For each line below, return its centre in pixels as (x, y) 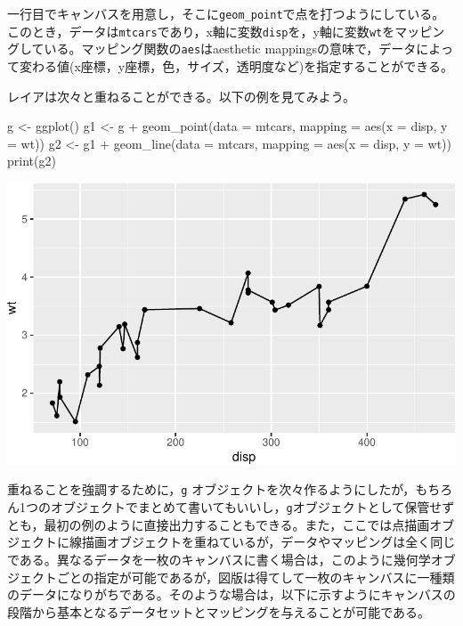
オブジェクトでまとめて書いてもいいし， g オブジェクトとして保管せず (252, 507)
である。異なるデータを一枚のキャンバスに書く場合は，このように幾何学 (219, 559)
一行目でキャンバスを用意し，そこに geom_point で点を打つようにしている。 (226, 13)
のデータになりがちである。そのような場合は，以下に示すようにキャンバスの (231, 594)
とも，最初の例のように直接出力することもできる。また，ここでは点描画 (219, 524)
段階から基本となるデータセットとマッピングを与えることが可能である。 (219, 611)
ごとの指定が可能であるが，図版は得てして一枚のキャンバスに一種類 (256, 577)
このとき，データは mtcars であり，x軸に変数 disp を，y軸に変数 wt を (201, 31)
